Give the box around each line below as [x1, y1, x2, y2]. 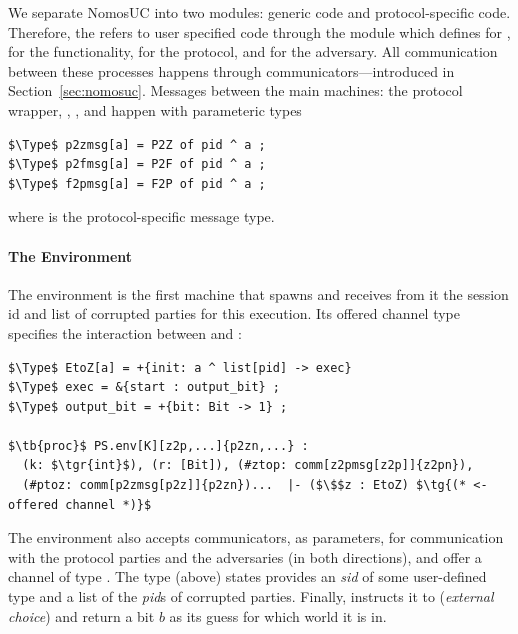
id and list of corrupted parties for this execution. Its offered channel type [8, 303, 461, 324]
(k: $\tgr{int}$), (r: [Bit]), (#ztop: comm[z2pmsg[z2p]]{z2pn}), [22, 458, 474, 473]
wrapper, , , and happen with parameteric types [8, 99, 302, 120]
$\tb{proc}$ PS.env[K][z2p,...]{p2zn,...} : [8, 438, 309, 453]
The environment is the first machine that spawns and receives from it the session [8, 283, 509, 304]
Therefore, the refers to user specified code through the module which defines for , [8, 21, 511, 42]
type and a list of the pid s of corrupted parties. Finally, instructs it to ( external [8, 586, 494, 607]
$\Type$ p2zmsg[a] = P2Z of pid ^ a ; [8, 137, 266, 152]
